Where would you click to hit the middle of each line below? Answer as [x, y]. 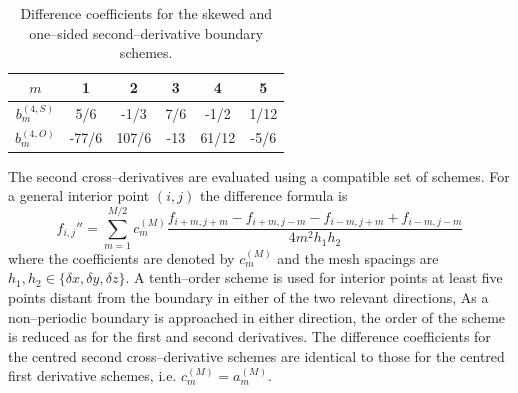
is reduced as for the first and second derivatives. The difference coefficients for [249, 336]
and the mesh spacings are [358, 257]
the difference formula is [273, 195]
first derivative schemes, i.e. [92, 375]
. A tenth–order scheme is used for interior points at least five [314, 277]
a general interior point [79, 195]
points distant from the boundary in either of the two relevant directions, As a [248, 297]
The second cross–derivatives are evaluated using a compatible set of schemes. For [259, 175]
